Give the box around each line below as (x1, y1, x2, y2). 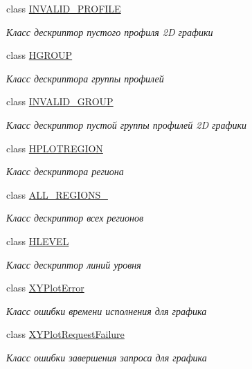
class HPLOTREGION (6, 141, 103, 155)
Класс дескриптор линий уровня (6, 257, 141, 271)
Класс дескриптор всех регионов (6, 210, 144, 225)
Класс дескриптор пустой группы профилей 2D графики (6, 117, 247, 132)
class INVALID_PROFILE (6, 1, 121, 15)
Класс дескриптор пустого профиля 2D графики (6, 24, 213, 39)
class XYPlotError (6, 280, 84, 295)
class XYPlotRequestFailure (6, 327, 125, 341)
